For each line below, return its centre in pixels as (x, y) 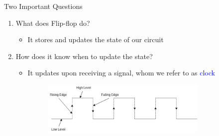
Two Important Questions (43, 6)
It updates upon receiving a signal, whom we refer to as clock (121, 73)
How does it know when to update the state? (84, 56)
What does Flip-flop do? (53, 23)
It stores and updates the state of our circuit (96, 39)
